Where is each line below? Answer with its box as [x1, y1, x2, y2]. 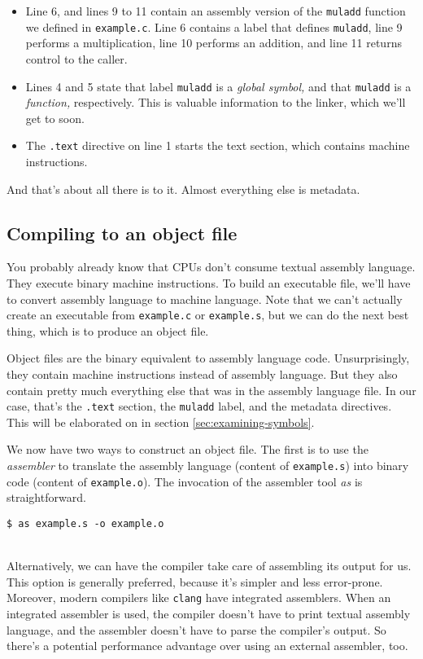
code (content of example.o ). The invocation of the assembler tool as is [7, 472, 363, 490]
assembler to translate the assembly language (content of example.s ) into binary [7, 457, 409, 474]
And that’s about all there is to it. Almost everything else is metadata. [7, 180, 360, 197]
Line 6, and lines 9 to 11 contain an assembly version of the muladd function [25, 2, 406, 19]
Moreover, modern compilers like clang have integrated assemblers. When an [7, 589, 391, 606]
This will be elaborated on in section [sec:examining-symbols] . [7, 413, 315, 430]
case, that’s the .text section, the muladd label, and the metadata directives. [7, 398, 392, 415]
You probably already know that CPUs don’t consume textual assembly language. [7, 258, 416, 275]
